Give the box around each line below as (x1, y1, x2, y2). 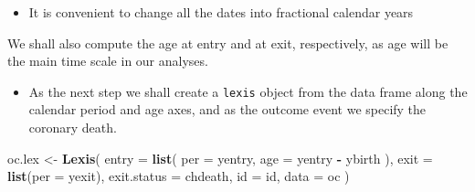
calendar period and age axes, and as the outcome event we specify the (28, 100, 427, 119)
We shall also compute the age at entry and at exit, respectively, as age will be (7, 33, 449, 52)
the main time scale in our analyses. (7, 51, 208, 70)
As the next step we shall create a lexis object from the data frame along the (28, 81, 468, 101)
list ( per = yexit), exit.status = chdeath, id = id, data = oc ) (7, 166, 350, 186)
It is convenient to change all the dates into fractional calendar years (28, 3, 414, 21)
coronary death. (28, 118, 117, 137)
